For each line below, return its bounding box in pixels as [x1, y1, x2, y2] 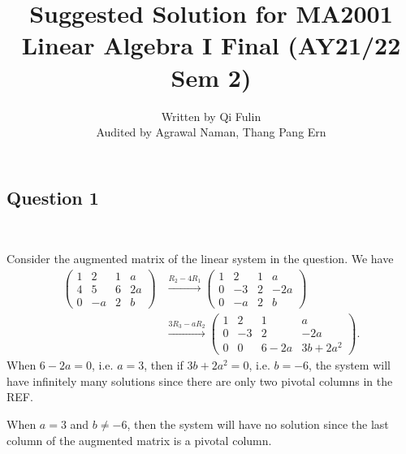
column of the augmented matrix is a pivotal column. [6, 431, 272, 448]
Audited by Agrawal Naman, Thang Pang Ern [96, 123, 326, 141]
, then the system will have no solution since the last [127, 415, 389, 432]
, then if [144, 357, 184, 374]
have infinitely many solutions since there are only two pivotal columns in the [6, 372, 393, 389]
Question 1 [6, 184, 99, 210]
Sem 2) [171, 60, 252, 93]
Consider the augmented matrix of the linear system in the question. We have [6, 250, 394, 267]
